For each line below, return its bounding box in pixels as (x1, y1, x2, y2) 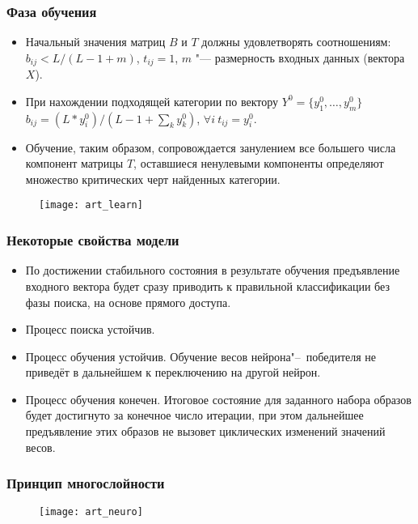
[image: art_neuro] (39, 506, 143, 518)
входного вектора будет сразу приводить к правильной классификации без (25, 277, 390, 294)
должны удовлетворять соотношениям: (201, 33, 391, 50)
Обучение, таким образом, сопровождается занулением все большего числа (25, 138, 396, 155)
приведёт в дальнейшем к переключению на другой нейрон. (25, 364, 321, 381)
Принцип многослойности (6, 473, 165, 493)
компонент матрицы (25, 155, 124, 172)
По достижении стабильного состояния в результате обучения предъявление (25, 262, 400, 279)
